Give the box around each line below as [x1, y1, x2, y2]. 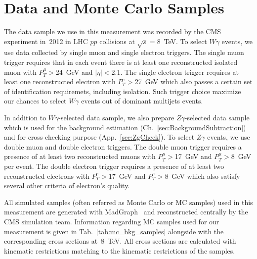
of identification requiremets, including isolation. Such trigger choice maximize [4, 86, 241, 96]
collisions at [99, 36, 135, 46]
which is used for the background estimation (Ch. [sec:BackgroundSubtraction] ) [4, 122, 246, 132]
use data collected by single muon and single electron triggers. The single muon [4, 47, 244, 57]
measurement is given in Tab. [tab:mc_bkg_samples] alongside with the [4, 226, 224, 236]
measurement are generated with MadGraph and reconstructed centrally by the [4, 207, 248, 217]
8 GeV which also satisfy [165, 170, 240, 181]
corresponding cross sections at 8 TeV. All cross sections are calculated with [4, 236, 236, 246]
